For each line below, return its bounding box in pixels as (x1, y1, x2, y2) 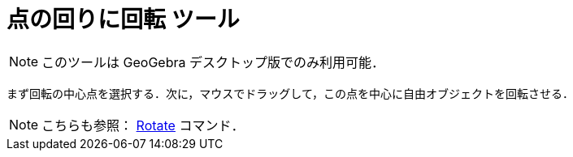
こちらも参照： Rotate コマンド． (41, 117, 245, 134)
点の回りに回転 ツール (7, 6, 240, 33)
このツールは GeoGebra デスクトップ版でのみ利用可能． (41, 53, 384, 70)
